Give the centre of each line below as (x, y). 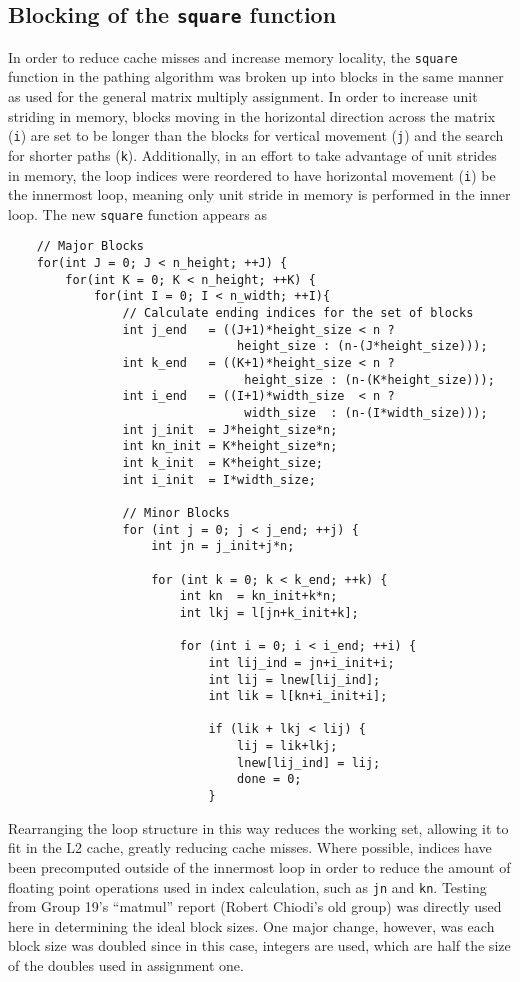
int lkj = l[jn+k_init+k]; (269, 612)
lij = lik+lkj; (287, 746)
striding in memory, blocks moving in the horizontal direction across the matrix (252, 115)
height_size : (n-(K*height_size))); (369, 379)
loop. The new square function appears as (137, 213)
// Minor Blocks (176, 512)
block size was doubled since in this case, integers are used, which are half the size (259, 945)
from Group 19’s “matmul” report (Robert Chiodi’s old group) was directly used (255, 906)
